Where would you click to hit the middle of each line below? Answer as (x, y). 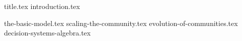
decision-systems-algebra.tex (48, 33)
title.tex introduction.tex (42, 6)
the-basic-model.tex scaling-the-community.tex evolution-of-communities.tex (121, 23)
